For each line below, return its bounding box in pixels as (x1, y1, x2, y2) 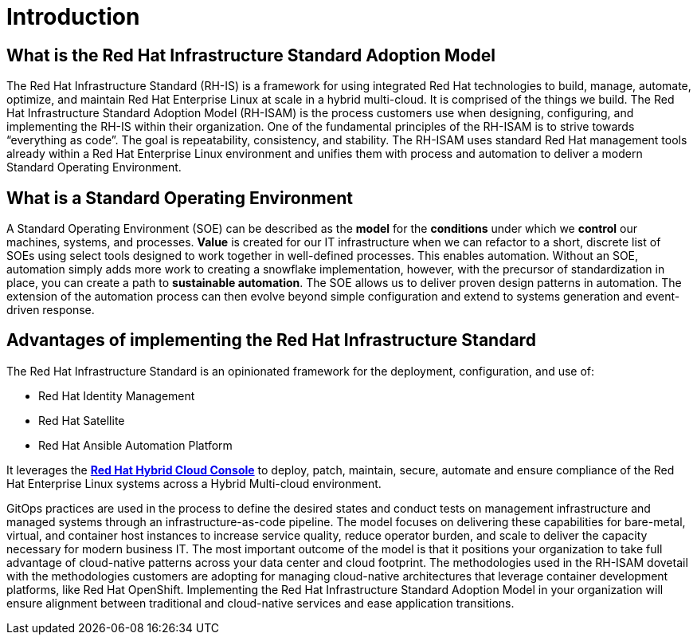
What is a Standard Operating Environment (6, 187, 354, 208)
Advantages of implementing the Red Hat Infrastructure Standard (6, 330, 536, 351)
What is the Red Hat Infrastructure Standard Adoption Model (6, 45, 495, 65)
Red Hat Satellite (38, 413, 125, 427)
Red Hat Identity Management (38, 388, 195, 403)
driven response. (6, 303, 95, 317)
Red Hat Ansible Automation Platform (38, 438, 233, 452)
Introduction (6, 3, 140, 30)
